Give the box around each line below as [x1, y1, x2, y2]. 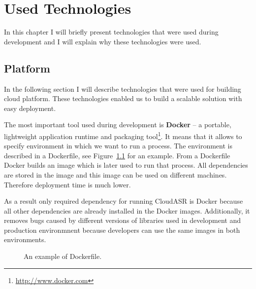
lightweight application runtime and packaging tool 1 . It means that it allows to [4, 129, 242, 141]
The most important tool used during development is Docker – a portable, [4, 119, 231, 130]
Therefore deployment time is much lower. [4, 179, 131, 189]
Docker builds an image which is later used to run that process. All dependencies [4, 160, 248, 170]
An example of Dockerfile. [24, 251, 102, 261]
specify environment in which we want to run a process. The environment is [4, 141, 232, 151]
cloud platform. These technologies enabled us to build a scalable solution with [4, 93, 242, 104]
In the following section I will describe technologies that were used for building [4, 83, 241, 94]
